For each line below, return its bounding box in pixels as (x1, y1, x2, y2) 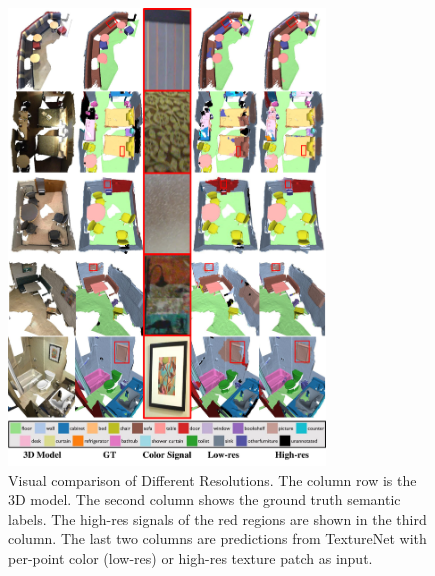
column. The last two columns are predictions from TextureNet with (8, 528, 427, 549)
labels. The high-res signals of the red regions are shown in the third (8, 508, 427, 529)
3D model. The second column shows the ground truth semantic (8, 489, 401, 510)
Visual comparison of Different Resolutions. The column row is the (8, 469, 417, 490)
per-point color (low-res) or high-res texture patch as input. (8, 547, 373, 568)
